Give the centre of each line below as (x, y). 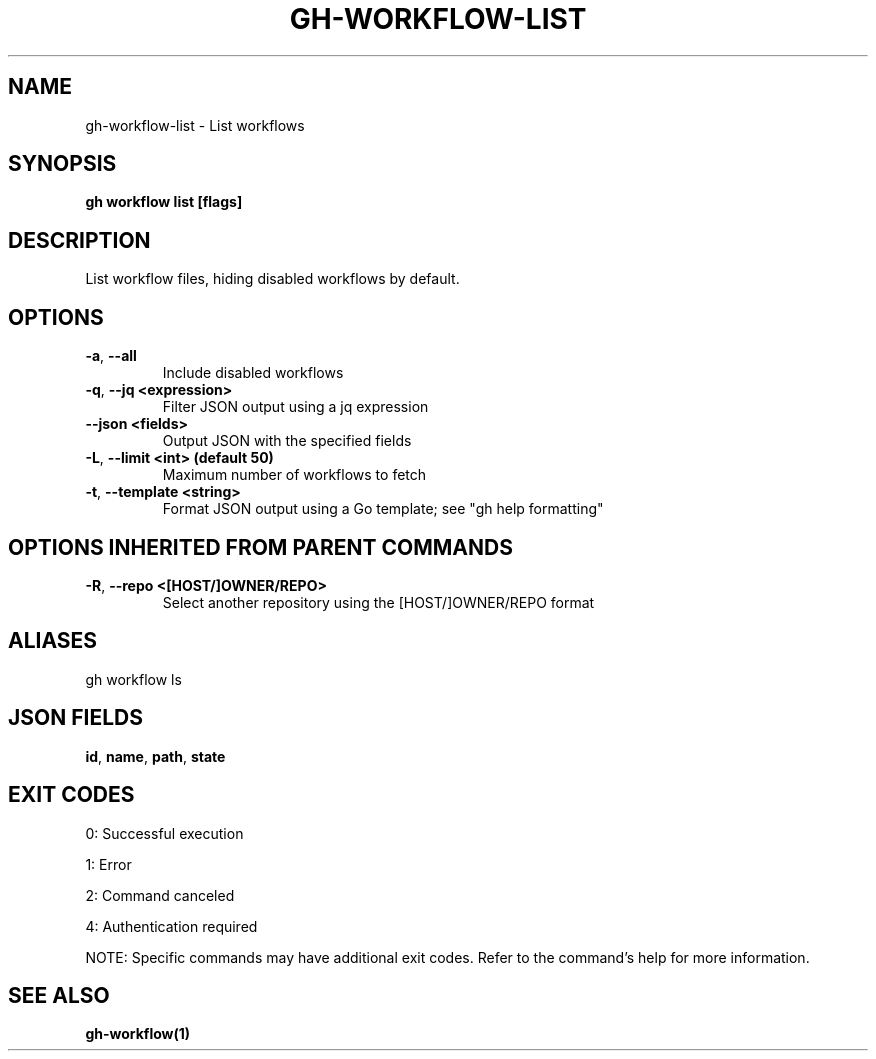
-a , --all (111, 356)
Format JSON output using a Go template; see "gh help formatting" (383, 509)
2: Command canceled (160, 895)
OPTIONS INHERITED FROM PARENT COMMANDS (260, 547)
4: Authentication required (171, 926)
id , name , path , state (155, 756)
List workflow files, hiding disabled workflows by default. (272, 279)
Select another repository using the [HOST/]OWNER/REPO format (378, 602)
